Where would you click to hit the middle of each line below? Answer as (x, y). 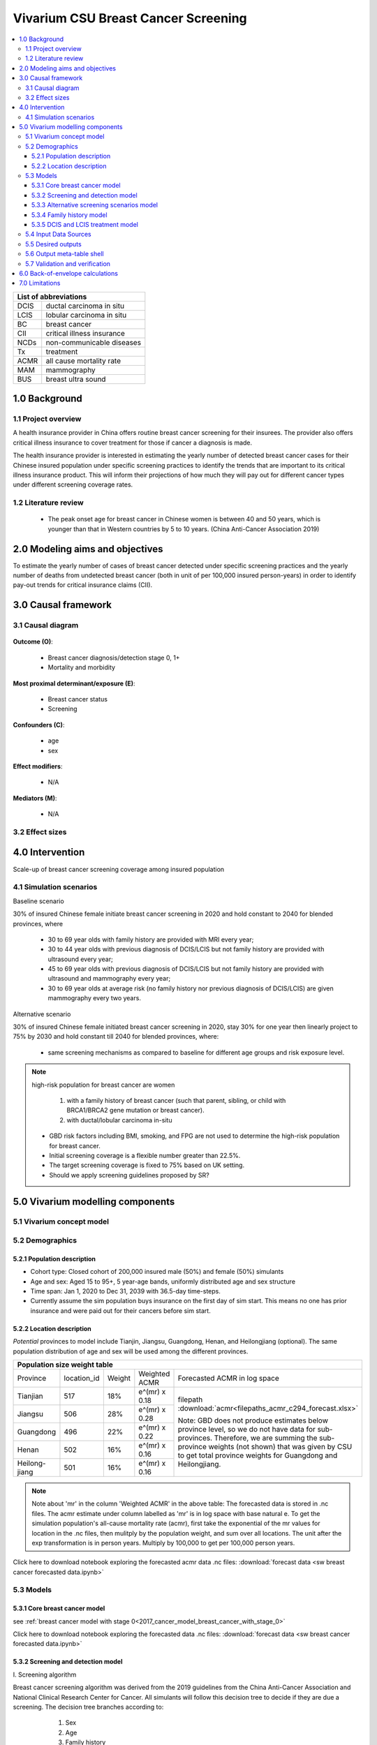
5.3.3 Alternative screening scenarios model (95, 205)
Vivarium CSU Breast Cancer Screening (130, 18)
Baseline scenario (38, 901)
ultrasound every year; (80, 959)
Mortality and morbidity (81, 667)
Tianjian (30, 1396)
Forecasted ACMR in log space (228, 1378)
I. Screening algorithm (45, 1675)
